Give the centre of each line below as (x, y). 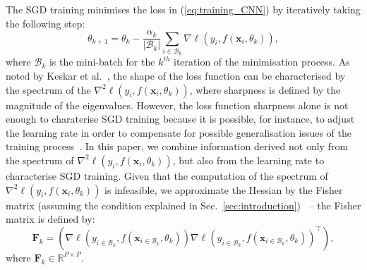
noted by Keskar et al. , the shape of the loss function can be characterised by (176, 75)
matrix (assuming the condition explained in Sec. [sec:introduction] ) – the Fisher (183, 205)
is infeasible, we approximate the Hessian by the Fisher (224, 189)
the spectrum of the (48, 89)
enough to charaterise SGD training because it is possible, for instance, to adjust (180, 119)
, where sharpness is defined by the (265, 89)
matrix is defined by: (50, 219)
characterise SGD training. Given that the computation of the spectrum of (167, 175)
